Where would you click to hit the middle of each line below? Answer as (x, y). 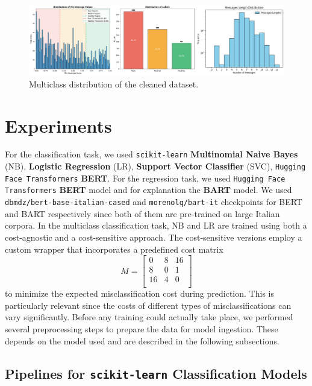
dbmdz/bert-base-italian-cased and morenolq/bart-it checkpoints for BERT (154, 202)
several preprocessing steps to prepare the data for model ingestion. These (142, 329)
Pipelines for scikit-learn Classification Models (156, 373)
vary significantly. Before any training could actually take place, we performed (149, 317)
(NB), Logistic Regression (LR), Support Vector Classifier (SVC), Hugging (155, 166)
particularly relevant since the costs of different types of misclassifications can (148, 305)
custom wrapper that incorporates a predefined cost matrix (114, 249)
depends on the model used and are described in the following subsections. (142, 340)
